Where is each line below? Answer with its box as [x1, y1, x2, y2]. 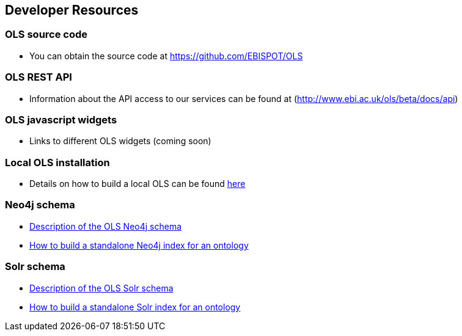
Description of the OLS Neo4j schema [29, 221, 182, 232]
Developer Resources [5, 2, 139, 18]
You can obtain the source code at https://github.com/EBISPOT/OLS [29, 50, 303, 61]
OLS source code [5, 28, 88, 41]
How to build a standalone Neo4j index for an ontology [29, 239, 249, 250]
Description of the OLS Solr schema [29, 282, 174, 293]
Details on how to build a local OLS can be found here [29, 178, 246, 189]
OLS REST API [5, 71, 72, 84]
